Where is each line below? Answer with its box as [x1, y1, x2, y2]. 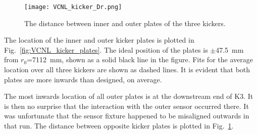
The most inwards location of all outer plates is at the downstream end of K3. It [4, 91, 253, 101]
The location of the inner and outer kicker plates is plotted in [4, 35, 194, 45]
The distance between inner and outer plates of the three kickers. [24, 18, 226, 28]
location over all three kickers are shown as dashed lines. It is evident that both [4, 64, 250, 75]
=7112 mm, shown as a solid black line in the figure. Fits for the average [27, 54, 253, 65]
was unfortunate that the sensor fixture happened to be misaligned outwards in [4, 110, 249, 121]
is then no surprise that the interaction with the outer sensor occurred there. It [4, 100, 249, 111]
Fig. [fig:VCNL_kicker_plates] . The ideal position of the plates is [4, 44, 208, 55]
